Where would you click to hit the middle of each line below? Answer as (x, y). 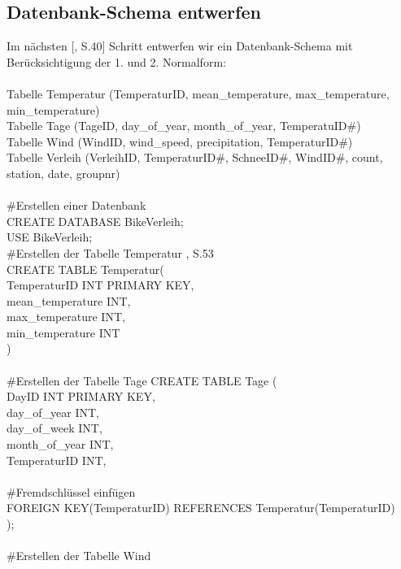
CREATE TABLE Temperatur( (85, 269)
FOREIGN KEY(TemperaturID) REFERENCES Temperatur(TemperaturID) (201, 508)
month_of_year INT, (60, 444)
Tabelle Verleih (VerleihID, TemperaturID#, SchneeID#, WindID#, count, (195, 157)
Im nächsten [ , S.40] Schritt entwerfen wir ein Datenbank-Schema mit (180, 46)
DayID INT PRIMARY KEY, (81, 396)
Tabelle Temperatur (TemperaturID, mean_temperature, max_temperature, (198, 93)
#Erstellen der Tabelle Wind (79, 556)
